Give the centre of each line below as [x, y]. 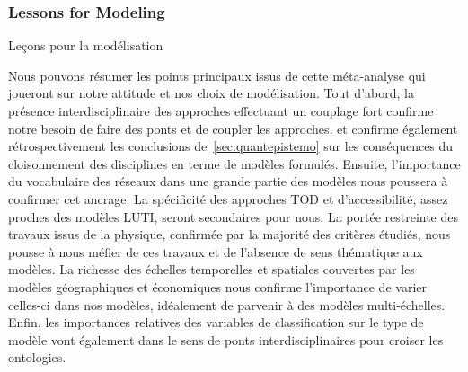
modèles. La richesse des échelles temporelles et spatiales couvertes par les [212, 269]
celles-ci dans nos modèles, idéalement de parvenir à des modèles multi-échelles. [227, 304]
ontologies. [37, 357]
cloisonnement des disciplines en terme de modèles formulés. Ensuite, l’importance [234, 163]
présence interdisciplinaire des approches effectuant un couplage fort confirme [221, 111]
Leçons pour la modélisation [86, 45]
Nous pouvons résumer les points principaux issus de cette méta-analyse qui [217, 75]
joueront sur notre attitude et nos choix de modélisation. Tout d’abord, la [211, 93]
